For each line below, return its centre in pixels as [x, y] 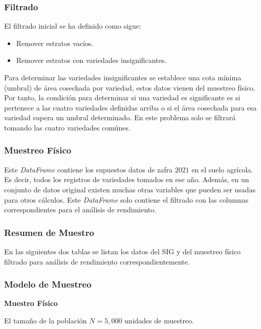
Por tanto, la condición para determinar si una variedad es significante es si [122, 97]
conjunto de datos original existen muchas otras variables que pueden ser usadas [130, 189]
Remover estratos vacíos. [55, 43]
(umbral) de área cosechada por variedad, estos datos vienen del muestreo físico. [130, 87]
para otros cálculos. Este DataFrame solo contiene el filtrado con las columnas [126, 199]
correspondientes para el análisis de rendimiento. [80, 210]
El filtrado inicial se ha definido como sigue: [73, 26]
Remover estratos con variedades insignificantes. [91, 60]
